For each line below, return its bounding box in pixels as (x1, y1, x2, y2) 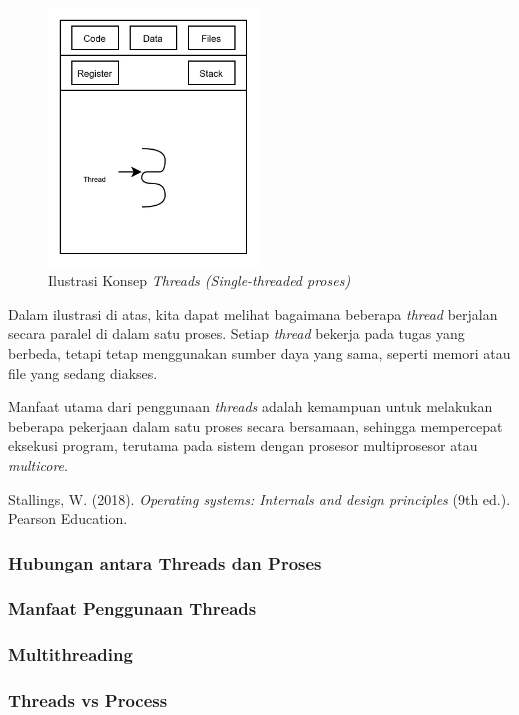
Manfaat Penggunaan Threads (8, 596, 257, 621)
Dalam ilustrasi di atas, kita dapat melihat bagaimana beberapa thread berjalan (8, 303, 498, 324)
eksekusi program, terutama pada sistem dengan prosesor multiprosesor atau (8, 435, 478, 456)
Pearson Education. (8, 508, 128, 529)
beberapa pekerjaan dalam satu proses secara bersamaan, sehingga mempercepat (8, 415, 503, 436)
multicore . (8, 454, 68, 475)
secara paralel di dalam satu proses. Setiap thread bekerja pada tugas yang (8, 323, 465, 344)
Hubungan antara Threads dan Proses (8, 550, 322, 575)
